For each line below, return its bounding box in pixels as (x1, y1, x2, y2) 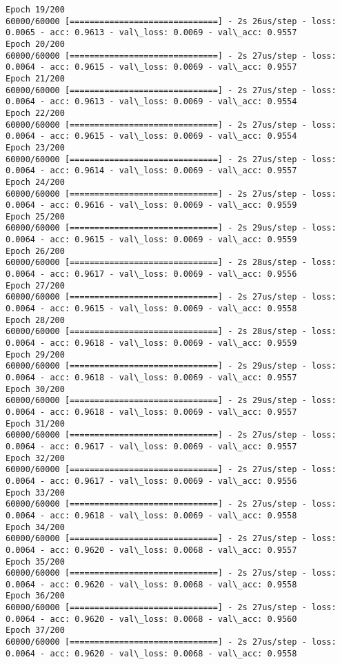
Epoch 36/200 (6, 591, 65, 601)
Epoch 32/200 (6, 453, 65, 463)
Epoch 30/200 (6, 384, 65, 394)
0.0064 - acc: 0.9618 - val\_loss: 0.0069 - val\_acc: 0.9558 (6, 510, 297, 520)
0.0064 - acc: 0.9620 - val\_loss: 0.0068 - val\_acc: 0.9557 (6, 545, 297, 555)
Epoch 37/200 (6, 625, 65, 636)
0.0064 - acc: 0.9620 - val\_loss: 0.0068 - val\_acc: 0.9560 (6, 614, 297, 624)
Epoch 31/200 (6, 418, 65, 429)
